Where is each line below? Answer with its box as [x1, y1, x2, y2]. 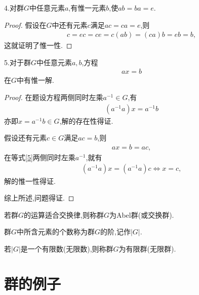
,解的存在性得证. [59, 115, 113, 126]
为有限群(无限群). [118, 243, 176, 254]
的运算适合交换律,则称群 [24, 209, 104, 220]
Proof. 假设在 [4, 19, 47, 30]
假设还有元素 [4, 132, 47, 143]
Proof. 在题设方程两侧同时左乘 [4, 92, 103, 103]
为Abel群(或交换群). [109, 209, 174, 220]
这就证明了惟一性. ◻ [4, 40, 72, 51]
